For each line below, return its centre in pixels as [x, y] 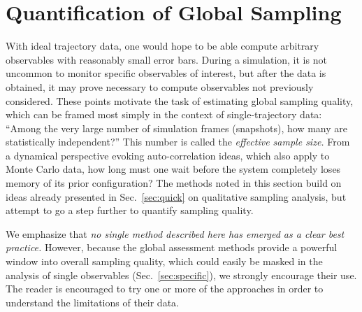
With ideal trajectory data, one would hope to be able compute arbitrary [162, 46]
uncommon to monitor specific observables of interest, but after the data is [166, 73]
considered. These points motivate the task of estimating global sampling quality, [180, 100]
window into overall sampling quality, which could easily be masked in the [164, 261]
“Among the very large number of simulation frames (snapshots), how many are [177, 128]
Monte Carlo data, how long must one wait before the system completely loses [173, 169]
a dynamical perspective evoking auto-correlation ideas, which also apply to [168, 155]
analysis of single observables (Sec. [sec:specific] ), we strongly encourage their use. [181, 275]
